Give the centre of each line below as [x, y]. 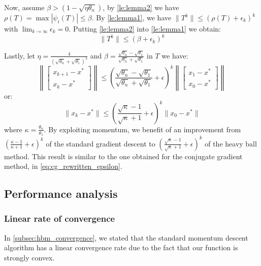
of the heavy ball [231, 143]
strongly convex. [29, 257]
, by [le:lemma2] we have [141, 7]
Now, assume [24, 7]
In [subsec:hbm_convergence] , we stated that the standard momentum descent [126, 237]
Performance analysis [61, 194]
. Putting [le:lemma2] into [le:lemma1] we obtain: [145, 28]
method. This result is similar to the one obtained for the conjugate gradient [123, 156]
